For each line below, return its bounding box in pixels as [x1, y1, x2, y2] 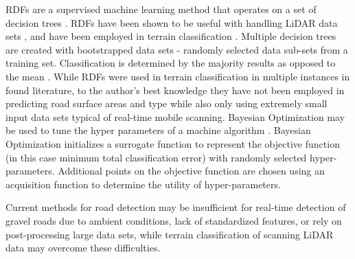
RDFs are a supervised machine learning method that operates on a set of [5, 2, 317, 16]
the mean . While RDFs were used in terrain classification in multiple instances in [5, 69, 350, 83]
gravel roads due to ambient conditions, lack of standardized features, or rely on [5, 213, 342, 227]
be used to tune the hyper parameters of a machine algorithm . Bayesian [5, 123, 311, 137]
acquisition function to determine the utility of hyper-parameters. [5, 177, 281, 191]
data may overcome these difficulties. [5, 240, 161, 255]
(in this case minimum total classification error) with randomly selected [5, 150, 307, 164]
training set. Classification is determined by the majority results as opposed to [5, 56, 336, 70]
